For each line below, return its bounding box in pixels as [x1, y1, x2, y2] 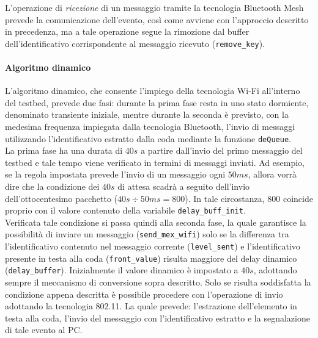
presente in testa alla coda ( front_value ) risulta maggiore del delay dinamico [5, 251, 297, 264]
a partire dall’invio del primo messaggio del [141, 144, 303, 157]
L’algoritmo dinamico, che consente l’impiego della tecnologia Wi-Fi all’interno [5, 84, 300, 97]
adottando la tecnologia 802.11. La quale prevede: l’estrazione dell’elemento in [5, 300, 297, 312]
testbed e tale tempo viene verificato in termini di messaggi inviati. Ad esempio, [5, 156, 305, 168]
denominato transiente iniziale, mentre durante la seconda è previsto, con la [5, 108, 289, 121]
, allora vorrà [248, 168, 297, 181]
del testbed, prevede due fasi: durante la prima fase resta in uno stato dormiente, [5, 96, 309, 109]
